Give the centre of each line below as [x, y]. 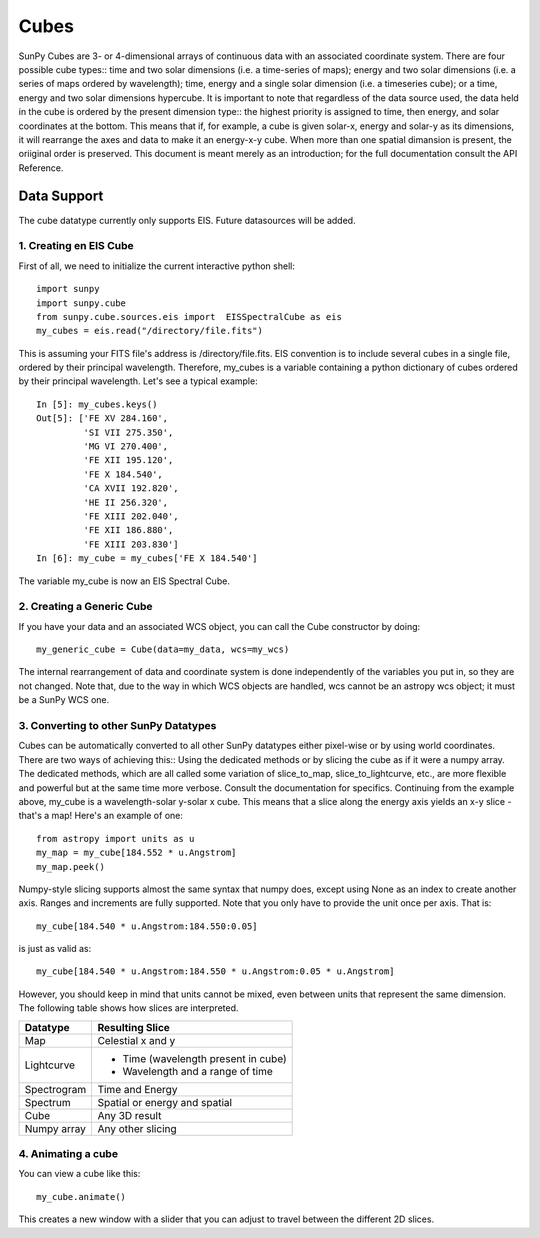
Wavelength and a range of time [198, 1071]
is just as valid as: [55, 949]
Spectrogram [55, 1089]
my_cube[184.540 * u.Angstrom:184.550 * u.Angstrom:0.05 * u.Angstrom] [215, 971]
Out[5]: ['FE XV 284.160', [102, 418]
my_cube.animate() [81, 1196]
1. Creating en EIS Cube [76, 246]
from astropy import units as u [115, 838]
